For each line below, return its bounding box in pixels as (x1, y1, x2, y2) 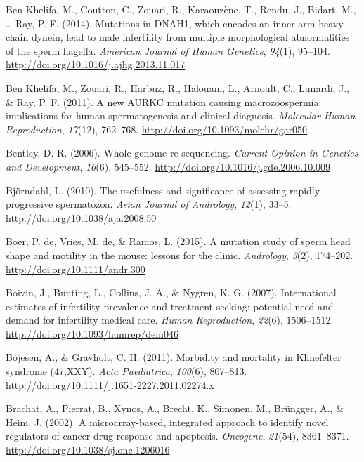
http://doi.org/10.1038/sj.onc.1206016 (6, 442, 170, 457)
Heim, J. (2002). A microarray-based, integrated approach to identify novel (6, 414, 329, 429)
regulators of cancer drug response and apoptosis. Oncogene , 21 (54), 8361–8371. (6, 428, 349, 443)
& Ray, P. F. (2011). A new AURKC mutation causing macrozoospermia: (6, 94, 322, 109)
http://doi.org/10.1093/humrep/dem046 (6, 326, 178, 341)
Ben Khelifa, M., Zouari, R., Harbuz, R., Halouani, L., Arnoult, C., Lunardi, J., (6, 80, 350, 95)
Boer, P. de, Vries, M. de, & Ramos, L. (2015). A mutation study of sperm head (6, 234, 351, 249)
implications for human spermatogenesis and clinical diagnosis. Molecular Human (6, 108, 356, 123)
